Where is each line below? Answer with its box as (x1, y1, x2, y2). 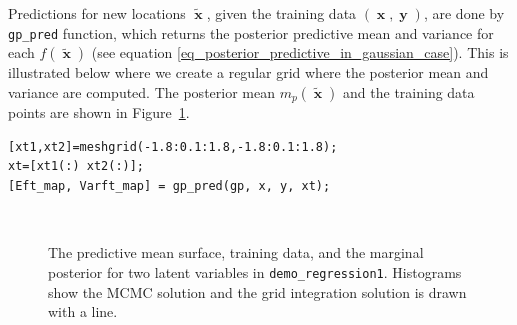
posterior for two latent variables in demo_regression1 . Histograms (48, 261, 462, 282)
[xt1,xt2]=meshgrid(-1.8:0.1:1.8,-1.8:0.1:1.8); (8, 139, 338, 154)
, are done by (423, 3, 505, 23)
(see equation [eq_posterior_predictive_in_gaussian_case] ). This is (91, 42, 509, 63)
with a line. (48, 301, 118, 322)
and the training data (343, 81, 475, 102)
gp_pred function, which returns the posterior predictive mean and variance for (8, 22, 494, 43)
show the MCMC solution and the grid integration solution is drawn (48, 281, 467, 302)
